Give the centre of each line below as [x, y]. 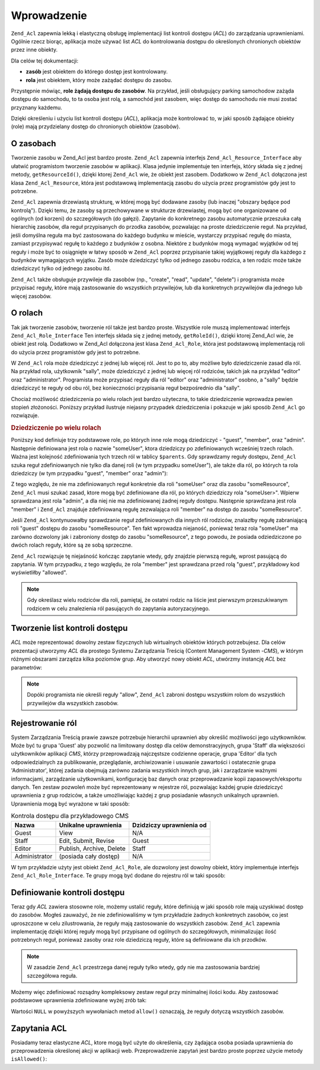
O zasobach [33, 143]
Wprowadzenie [49, 15]
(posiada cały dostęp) [89, 856]
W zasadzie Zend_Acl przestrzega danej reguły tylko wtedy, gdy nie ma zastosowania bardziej [143, 967]
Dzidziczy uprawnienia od [169, 825]
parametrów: [27, 667]
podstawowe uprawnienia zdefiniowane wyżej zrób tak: [79, 1000]
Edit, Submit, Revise [87, 841]
